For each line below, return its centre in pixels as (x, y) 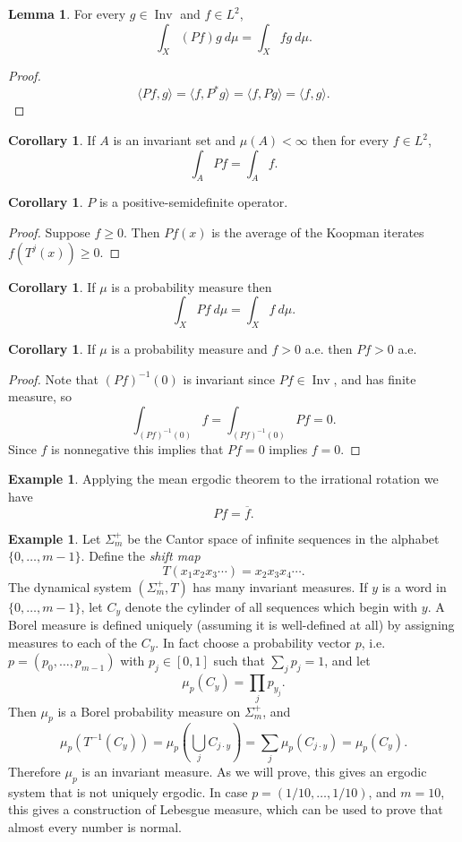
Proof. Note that (54, 378)
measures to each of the (73, 642)
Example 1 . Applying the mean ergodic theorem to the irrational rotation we (223, 479)
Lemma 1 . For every (67, 13)
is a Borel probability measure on (149, 711)
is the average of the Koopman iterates (318, 232)
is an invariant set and (175, 140)
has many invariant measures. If (280, 586)
